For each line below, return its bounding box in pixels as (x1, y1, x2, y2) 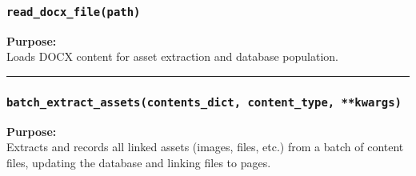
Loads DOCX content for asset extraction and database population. (6, 48, 338, 65)
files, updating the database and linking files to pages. (6, 154, 271, 170)
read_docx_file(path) (6, 5, 141, 18)
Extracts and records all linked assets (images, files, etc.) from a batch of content (6, 138, 404, 155)
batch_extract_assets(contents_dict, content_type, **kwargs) (6, 95, 402, 109)
